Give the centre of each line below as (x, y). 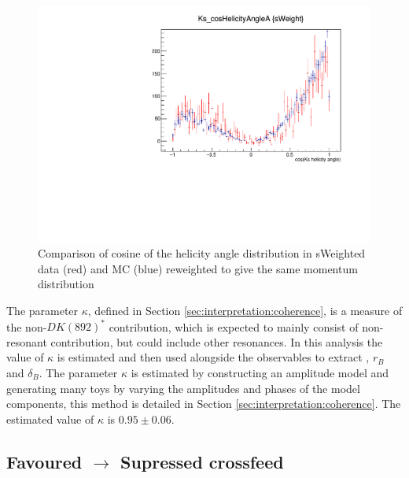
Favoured (44, 461)
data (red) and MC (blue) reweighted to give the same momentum (198, 268)
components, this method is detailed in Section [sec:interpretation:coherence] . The (204, 404)
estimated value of (50, 419)
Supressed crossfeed (202, 461)
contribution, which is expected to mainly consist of (234, 326)
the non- (27, 326)
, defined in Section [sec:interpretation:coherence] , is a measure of (245, 311)
